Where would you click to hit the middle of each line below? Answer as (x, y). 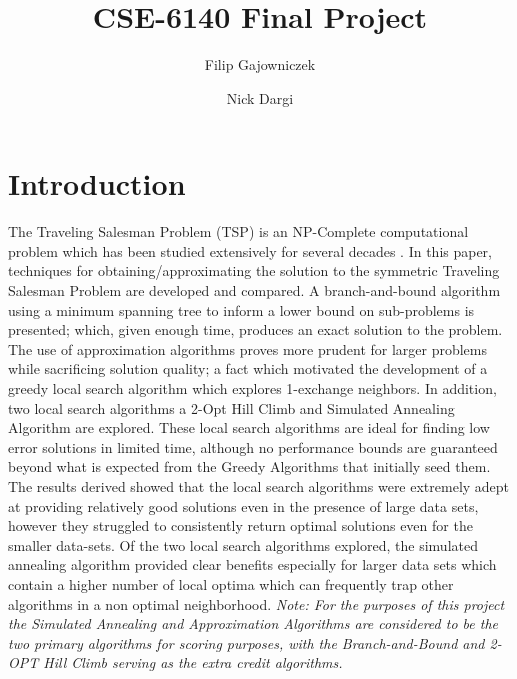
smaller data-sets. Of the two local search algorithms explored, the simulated (243, 544)
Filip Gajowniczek (260, 64)
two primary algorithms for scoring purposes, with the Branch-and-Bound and (246, 642)
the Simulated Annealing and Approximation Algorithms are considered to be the (253, 623)
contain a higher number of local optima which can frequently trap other (231, 583)
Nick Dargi (260, 97)
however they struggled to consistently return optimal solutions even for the (240, 525)
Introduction (97, 183)
